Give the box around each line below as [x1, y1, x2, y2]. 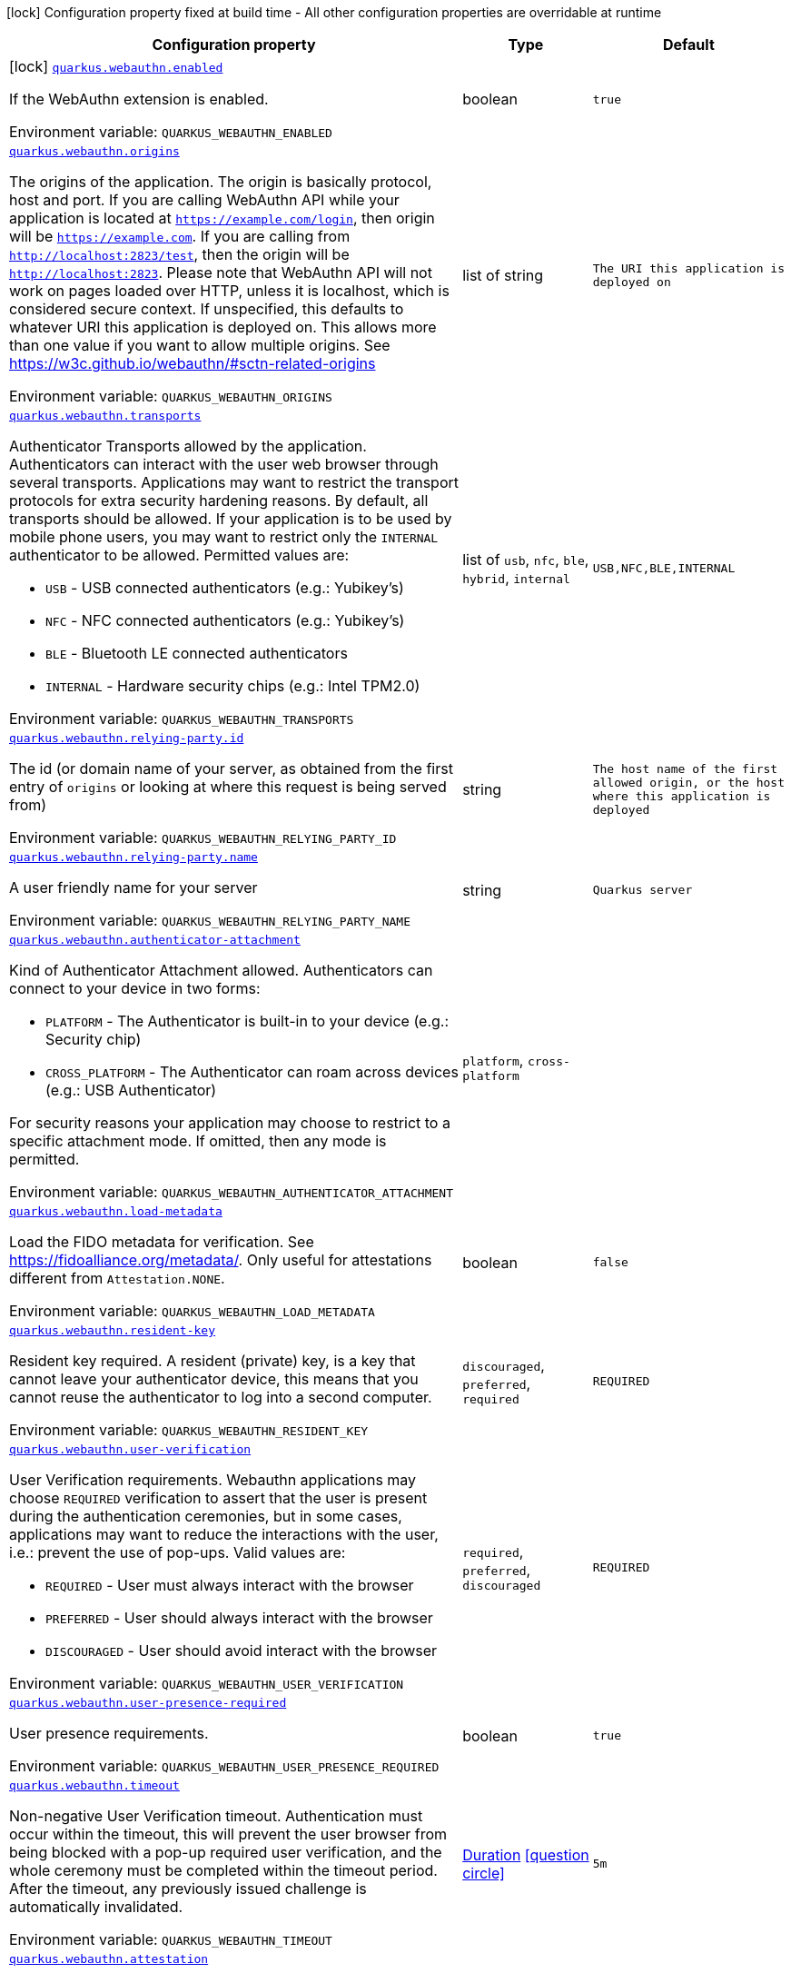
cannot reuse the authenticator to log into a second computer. [9, 1388, 432, 1406]
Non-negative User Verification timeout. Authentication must [9, 1807, 423, 1825]
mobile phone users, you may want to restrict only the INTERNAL [9, 528, 439, 546]
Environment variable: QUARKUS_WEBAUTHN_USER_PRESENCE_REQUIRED [9, 1757, 440, 1775]
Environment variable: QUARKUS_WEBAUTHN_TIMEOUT [9, 1930, 332, 1948]
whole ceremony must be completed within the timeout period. [9, 1861, 438, 1879]
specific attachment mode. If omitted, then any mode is [9, 1132, 387, 1150]
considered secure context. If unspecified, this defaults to [9, 300, 404, 318]
